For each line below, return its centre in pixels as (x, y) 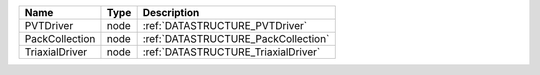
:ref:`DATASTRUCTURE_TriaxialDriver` (231, 52)
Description (171, 12)
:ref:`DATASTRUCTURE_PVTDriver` (225, 25)
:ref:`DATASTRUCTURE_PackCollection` (236, 38)
